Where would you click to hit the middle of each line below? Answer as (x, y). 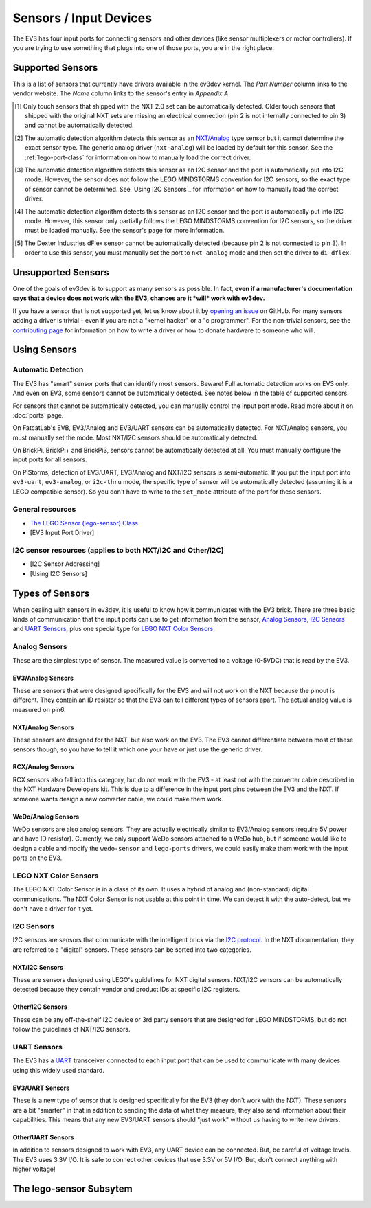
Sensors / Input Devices (82, 18)
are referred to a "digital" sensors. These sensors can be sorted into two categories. (132, 949)
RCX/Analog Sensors (44, 767)
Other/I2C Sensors (40, 1007)
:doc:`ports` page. (38, 415)
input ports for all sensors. (50, 459)
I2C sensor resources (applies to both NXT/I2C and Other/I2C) (119, 550)
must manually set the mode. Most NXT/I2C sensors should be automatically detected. (135, 437)
